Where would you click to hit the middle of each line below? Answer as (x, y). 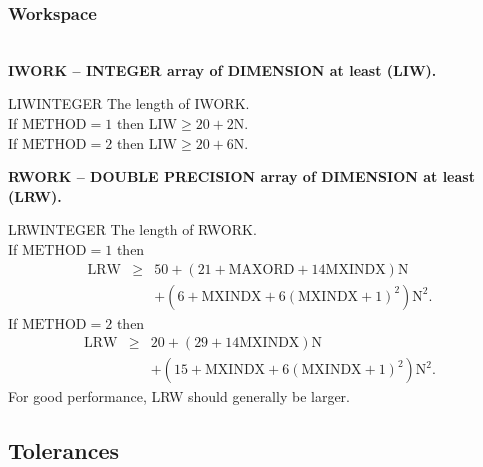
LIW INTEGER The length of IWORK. (129, 103)
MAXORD (261, 269)
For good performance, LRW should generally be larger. (179, 396)
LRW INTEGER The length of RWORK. (132, 229)
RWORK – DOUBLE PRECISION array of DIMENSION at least (241, 176)
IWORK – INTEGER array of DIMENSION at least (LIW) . (222, 69)
